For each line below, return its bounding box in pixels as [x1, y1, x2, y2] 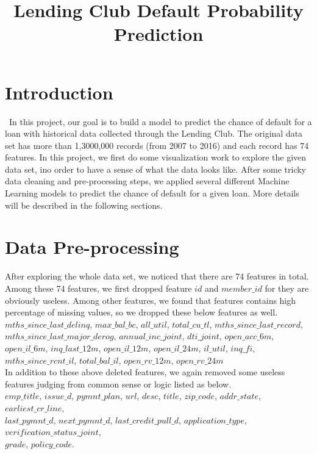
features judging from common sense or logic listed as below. [5, 377, 232, 390]
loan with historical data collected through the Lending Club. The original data [5, 127, 303, 140]
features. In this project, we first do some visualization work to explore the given [5, 151, 307, 164]
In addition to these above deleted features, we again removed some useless [5, 366, 285, 378]
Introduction [5, 79, 113, 104]
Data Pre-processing [5, 234, 179, 259]
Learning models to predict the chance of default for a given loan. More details [5, 187, 299, 200]
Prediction [113, 21, 204, 46]
